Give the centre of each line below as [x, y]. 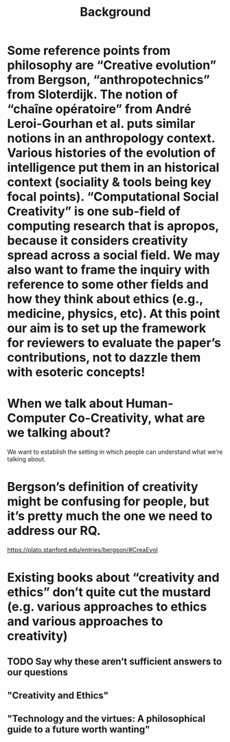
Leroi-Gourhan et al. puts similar [101, 124]
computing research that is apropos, [113, 226]
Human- [150, 404]
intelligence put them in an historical [113, 167]
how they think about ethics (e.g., [105, 299]
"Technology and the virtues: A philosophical [106, 719]
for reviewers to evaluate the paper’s [114, 343]
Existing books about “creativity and [113, 578]
